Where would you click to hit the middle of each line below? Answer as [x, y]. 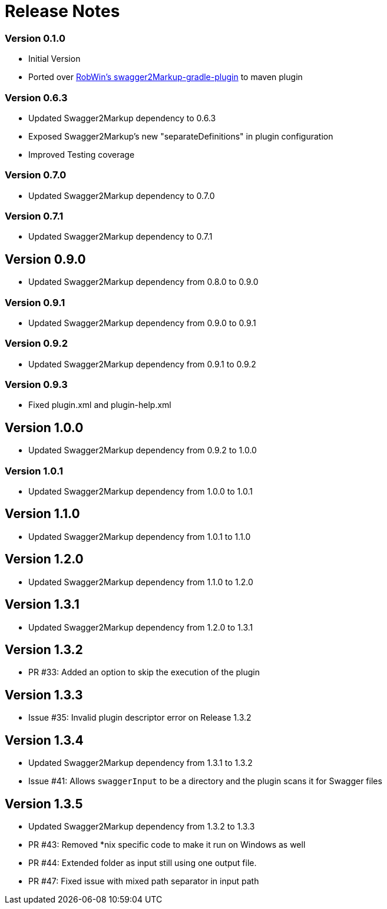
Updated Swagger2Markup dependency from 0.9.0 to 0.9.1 [142, 323]
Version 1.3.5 [44, 804]
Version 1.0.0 [44, 427]
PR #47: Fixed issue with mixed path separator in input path [144, 881]
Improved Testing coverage [82, 154]
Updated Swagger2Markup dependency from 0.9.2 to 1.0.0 [143, 450]
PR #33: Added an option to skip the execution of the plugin [144, 672]
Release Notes [62, 11]
